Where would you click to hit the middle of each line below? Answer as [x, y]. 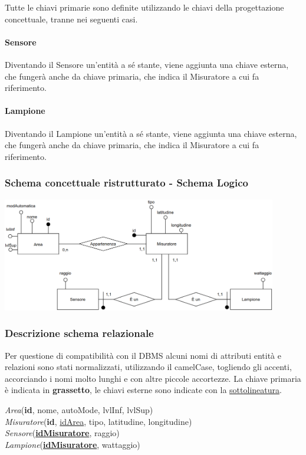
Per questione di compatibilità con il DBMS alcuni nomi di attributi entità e [143, 355]
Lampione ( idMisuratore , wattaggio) [73, 444]
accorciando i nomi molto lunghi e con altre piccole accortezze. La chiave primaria [153, 378]
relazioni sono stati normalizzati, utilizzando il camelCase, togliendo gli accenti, [148, 367]
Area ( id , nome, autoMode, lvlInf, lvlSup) [79, 409]
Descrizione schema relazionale [79, 333]
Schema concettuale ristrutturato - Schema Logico [126, 183]
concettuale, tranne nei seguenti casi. [71, 19]
